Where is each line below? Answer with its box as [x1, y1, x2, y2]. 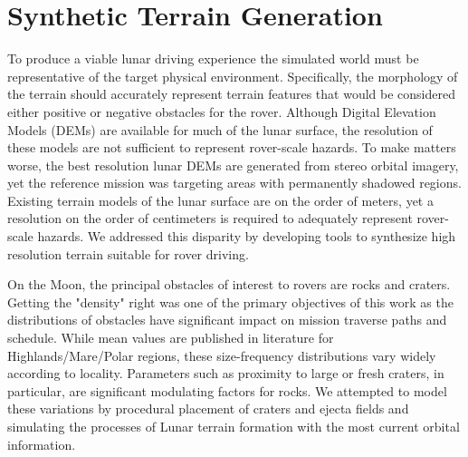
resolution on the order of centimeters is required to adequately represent [7, 209, 413, 228]
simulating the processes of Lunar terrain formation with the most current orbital [7, 417, 460, 435]
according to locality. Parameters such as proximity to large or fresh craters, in [7, 364, 444, 383]
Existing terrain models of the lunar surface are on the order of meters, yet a [7, 190, 434, 209]
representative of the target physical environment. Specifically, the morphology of [7, 66, 458, 85]
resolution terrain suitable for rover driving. [7, 244, 249, 263]
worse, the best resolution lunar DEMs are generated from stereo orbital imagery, [7, 155, 459, 174]
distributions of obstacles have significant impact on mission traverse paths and [7, 310, 447, 329]
